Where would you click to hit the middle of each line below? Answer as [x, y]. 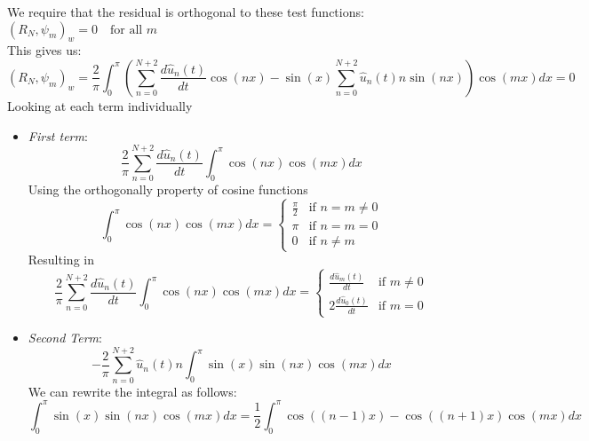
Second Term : [65, 338]
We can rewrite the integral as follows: [132, 391]
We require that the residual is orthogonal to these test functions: [186, 12]
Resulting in [61, 260]
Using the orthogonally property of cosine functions [168, 189]
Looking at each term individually [100, 105]
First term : [58, 135]
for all [126, 30]
